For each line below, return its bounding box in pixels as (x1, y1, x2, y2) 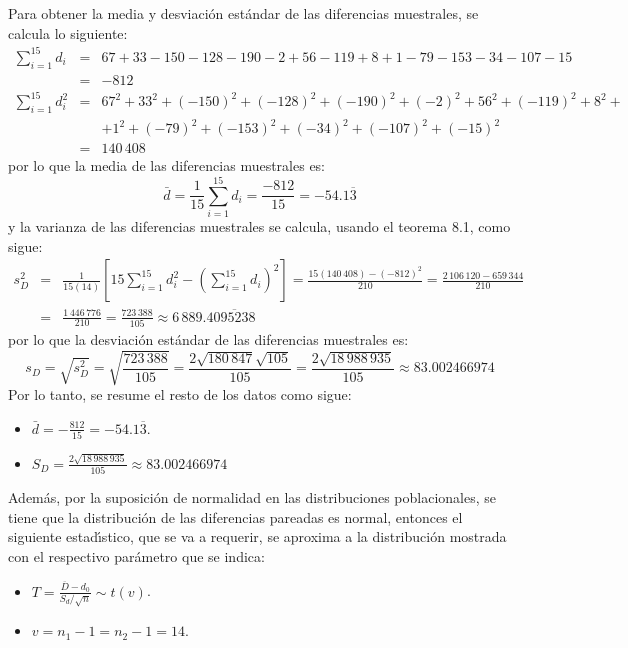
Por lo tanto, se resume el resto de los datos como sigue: (8, 384, 352, 405)
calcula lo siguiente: (8, 22, 128, 43)
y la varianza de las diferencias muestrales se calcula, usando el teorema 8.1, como (8, 216, 511, 237)
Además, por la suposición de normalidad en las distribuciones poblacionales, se (8, 487, 497, 507)
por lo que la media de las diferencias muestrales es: (8, 155, 326, 176)
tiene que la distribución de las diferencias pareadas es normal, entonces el (8, 506, 463, 527)
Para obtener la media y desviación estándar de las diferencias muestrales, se (8, 3, 479, 23)
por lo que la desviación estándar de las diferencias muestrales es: (8, 328, 409, 349)
